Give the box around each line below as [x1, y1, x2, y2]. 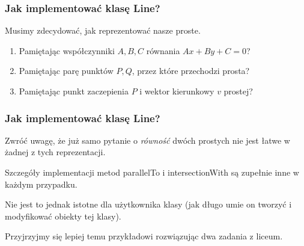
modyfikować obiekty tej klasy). [5, 209, 121, 222]
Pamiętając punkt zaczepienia [19, 85, 129, 97]
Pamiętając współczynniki [19, 44, 115, 57]
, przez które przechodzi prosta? [132, 64, 250, 77]
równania [146, 44, 180, 57]
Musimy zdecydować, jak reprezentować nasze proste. [5, 24, 201, 37]
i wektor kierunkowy [139, 85, 214, 97]
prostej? [223, 85, 253, 97]
